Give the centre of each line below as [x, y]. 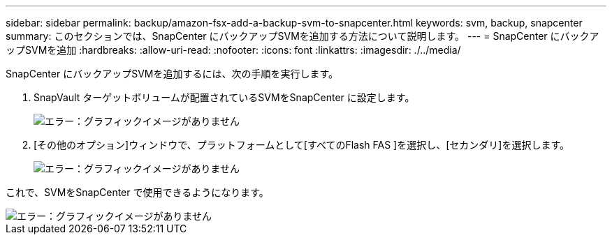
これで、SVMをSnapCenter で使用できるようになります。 [137, 192]
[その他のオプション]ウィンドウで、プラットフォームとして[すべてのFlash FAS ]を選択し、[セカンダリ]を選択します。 [301, 145]
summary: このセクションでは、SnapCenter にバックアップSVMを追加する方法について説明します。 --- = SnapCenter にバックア [303, 36]
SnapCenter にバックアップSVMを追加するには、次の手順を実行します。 [172, 74]
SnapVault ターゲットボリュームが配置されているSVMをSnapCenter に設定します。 [224, 97]
